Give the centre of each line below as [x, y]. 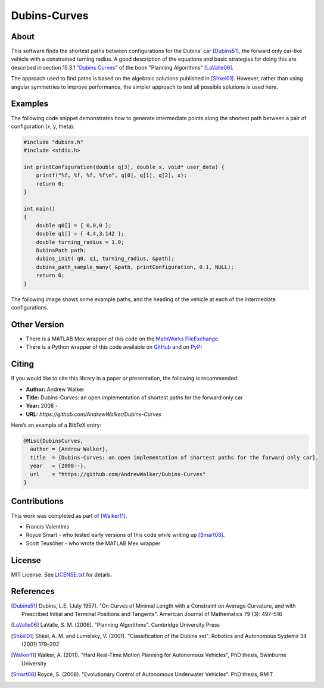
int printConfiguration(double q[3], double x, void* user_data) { [124, 167]
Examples [30, 104]
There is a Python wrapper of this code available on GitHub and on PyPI [114, 347]
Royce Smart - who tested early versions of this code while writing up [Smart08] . [125, 535]
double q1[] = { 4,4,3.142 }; [80, 234]
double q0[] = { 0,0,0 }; [74, 225]
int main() [39, 209]
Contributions [37, 501]
